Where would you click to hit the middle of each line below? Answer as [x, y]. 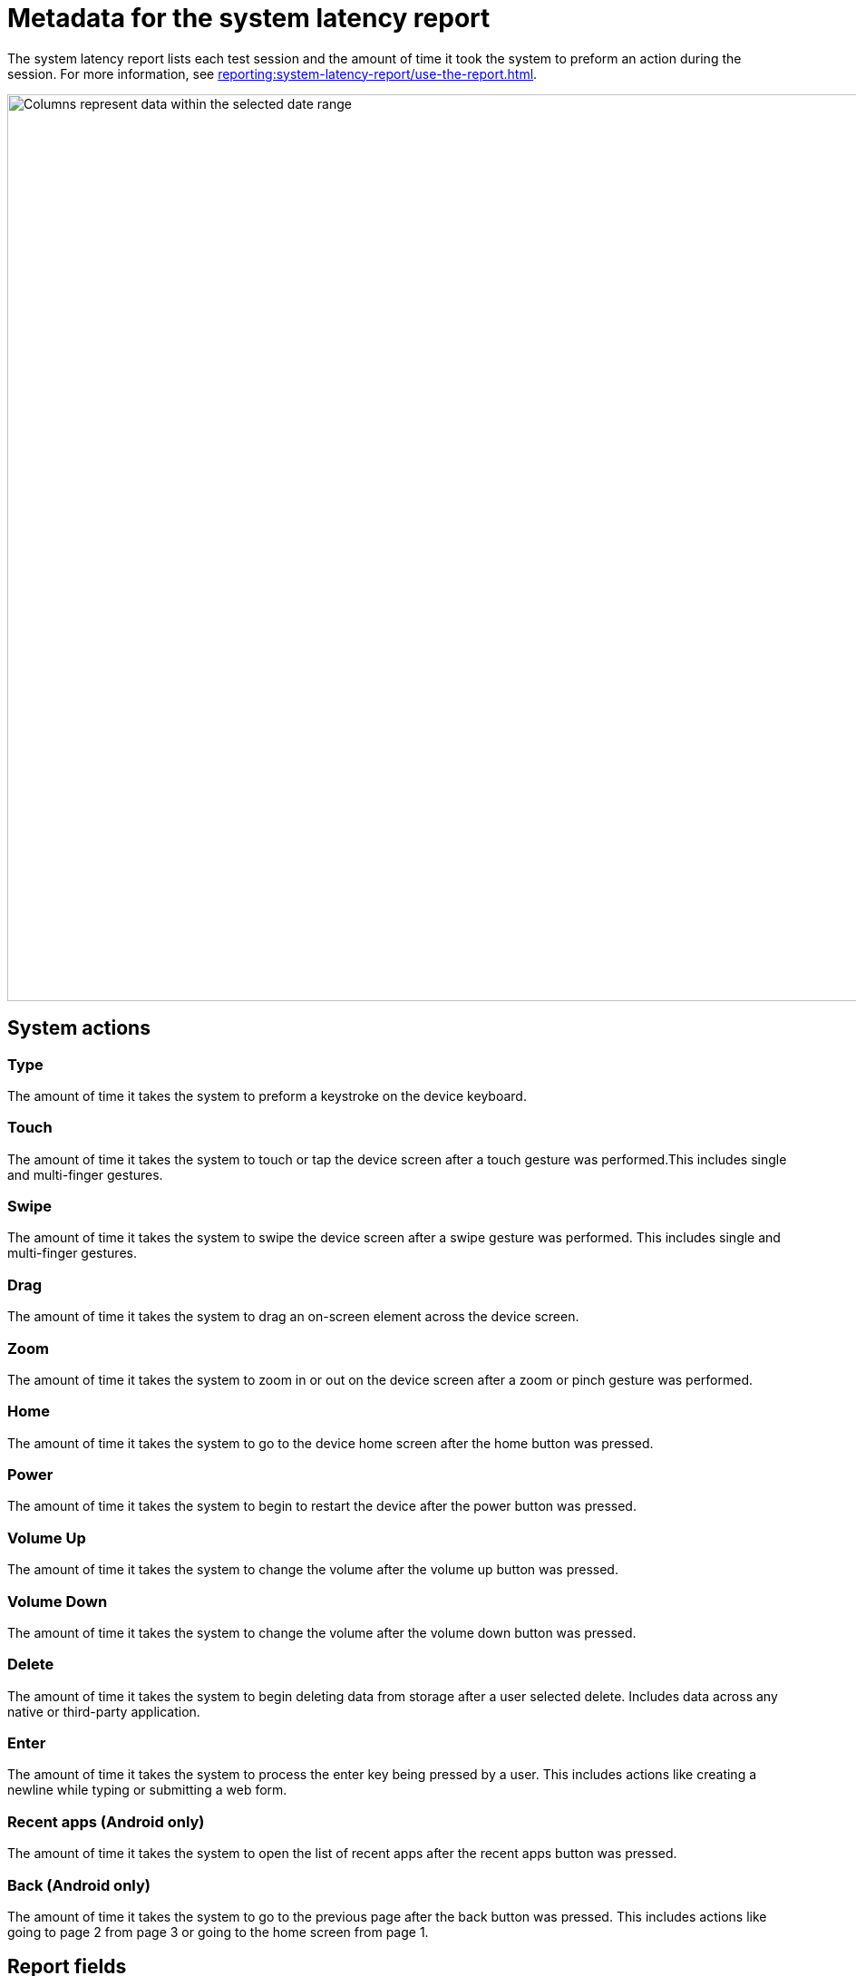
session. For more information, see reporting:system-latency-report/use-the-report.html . [272, 73]
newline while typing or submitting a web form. [147, 1790]
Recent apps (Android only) [106, 1821]
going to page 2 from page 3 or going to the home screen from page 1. [218, 1932]
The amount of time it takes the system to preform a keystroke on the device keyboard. [267, 1095]
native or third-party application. [104, 1711]
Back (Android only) [79, 1885]
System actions [79, 1028]
